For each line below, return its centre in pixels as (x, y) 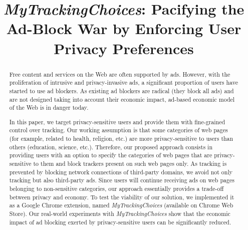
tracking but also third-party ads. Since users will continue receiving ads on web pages (122, 180)
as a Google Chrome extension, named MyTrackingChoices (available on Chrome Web (121, 205)
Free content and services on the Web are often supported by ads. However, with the (120, 74)
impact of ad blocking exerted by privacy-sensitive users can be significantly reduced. (120, 222)
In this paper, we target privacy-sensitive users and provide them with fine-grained (117, 122)
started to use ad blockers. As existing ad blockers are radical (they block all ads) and (121, 90)
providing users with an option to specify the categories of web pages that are (111, 155)
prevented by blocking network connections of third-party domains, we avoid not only (121, 172)
